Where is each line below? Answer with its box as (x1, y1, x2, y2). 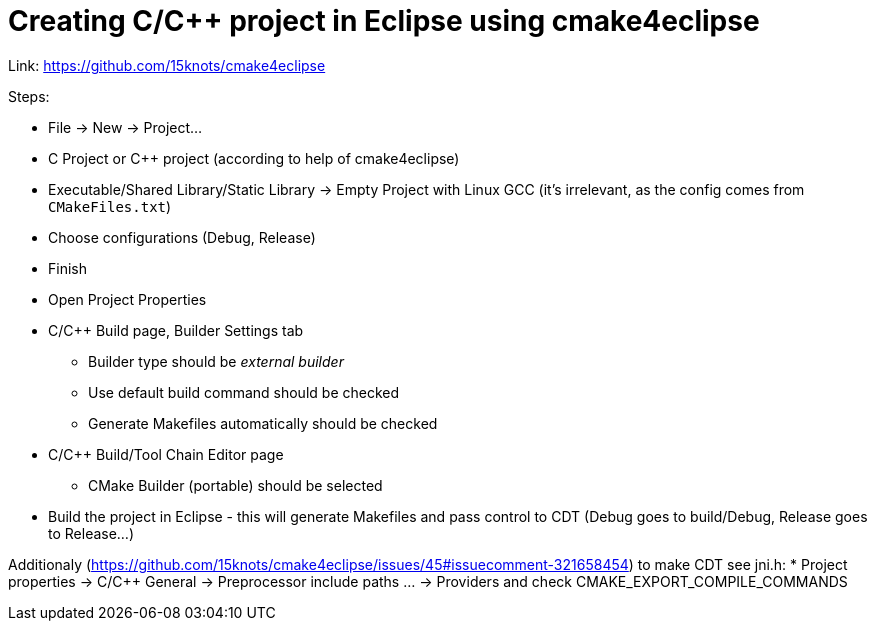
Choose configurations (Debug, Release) (48, 228, 316, 246)
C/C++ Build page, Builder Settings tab (48, 321, 304, 339)
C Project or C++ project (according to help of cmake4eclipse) (48, 149, 460, 167)
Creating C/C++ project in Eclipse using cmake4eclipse (8, 4, 760, 38)
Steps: (8, 87, 50, 105)
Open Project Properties (48, 290, 207, 308)
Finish (48, 259, 87, 277)
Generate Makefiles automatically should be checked (88, 414, 438, 432)
